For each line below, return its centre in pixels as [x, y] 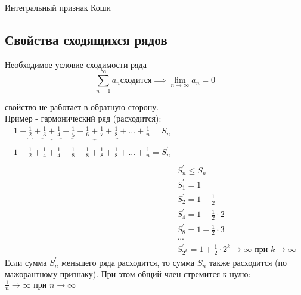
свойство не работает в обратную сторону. [82, 106]
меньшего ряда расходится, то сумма [128, 262]
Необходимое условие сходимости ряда [76, 64]
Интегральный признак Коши [58, 7]
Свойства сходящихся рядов [86, 39]
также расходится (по [248, 262]
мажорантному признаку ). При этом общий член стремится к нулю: [128, 274]
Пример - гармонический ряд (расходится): [83, 118]
